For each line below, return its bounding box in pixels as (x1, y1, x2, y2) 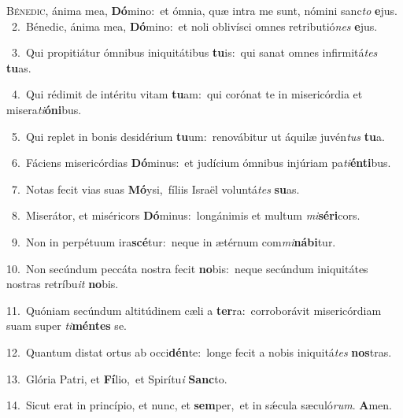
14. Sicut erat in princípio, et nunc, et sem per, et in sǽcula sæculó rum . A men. (6, 397, 392, 413)
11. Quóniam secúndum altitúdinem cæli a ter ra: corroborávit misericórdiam (6, 301, 382, 318)
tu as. (6, 59, 31, 76)
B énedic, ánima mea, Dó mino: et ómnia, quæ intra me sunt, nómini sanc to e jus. (6, 2, 397, 18)
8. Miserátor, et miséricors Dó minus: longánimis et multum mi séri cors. (11, 207, 360, 224)
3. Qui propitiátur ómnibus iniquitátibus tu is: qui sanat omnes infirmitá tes (11, 44, 378, 61)
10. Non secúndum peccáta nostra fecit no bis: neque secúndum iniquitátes (6, 260, 368, 276)
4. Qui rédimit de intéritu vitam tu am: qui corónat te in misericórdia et (11, 86, 363, 102)
